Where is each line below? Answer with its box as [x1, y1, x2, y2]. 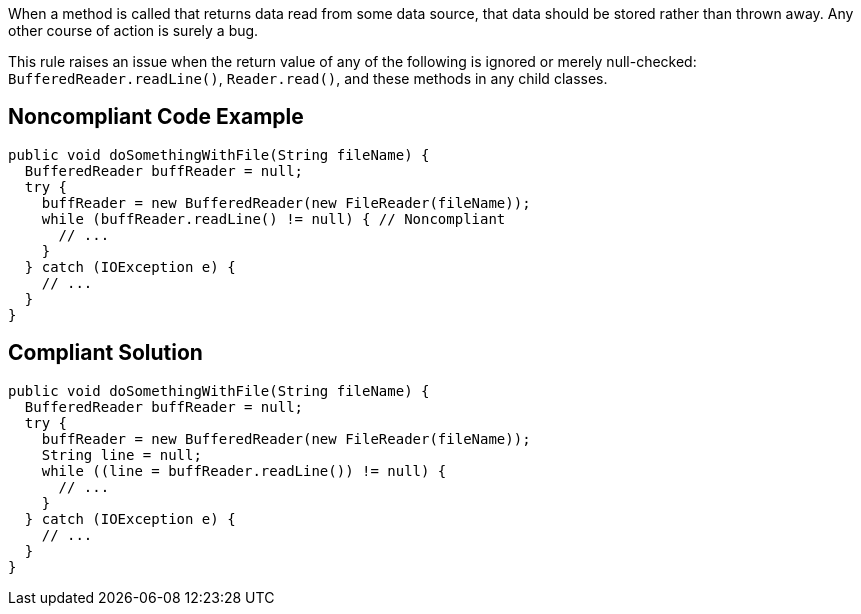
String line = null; [41, 446, 202, 463]
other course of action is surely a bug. [8, 22, 259, 39]
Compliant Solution [8, 340, 203, 366]
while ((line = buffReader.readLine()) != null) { [41, 462, 447, 479]
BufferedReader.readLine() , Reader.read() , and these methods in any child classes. [8, 70, 608, 87]
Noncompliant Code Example [8, 104, 304, 130]
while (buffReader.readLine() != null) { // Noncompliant [41, 210, 506, 227]
